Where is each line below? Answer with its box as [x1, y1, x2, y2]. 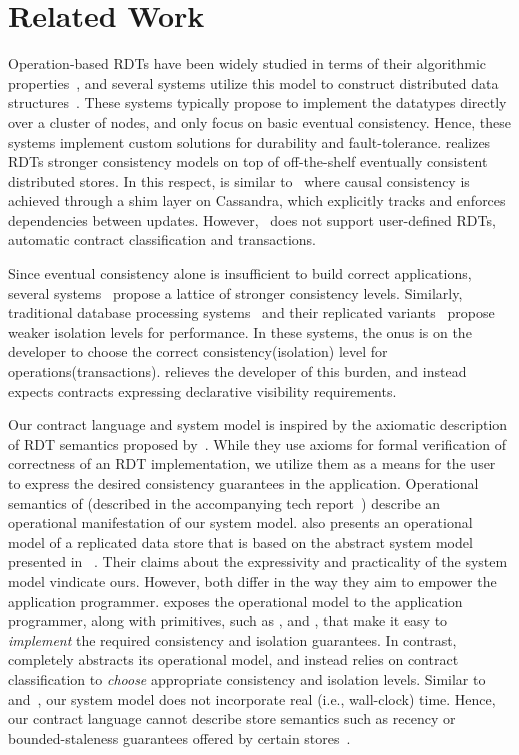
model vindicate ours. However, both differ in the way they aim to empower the [8, 570, 497, 591]
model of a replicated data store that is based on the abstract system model [8, 531, 473, 552]
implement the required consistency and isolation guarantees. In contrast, [8, 629, 457, 650]
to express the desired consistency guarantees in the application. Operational [8, 473, 479, 493]
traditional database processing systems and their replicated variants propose [8, 302, 495, 323]
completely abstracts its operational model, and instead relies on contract [8, 649, 459, 670]
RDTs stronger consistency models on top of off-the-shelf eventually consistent [8, 151, 488, 172]
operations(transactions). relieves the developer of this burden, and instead [8, 361, 467, 382]
